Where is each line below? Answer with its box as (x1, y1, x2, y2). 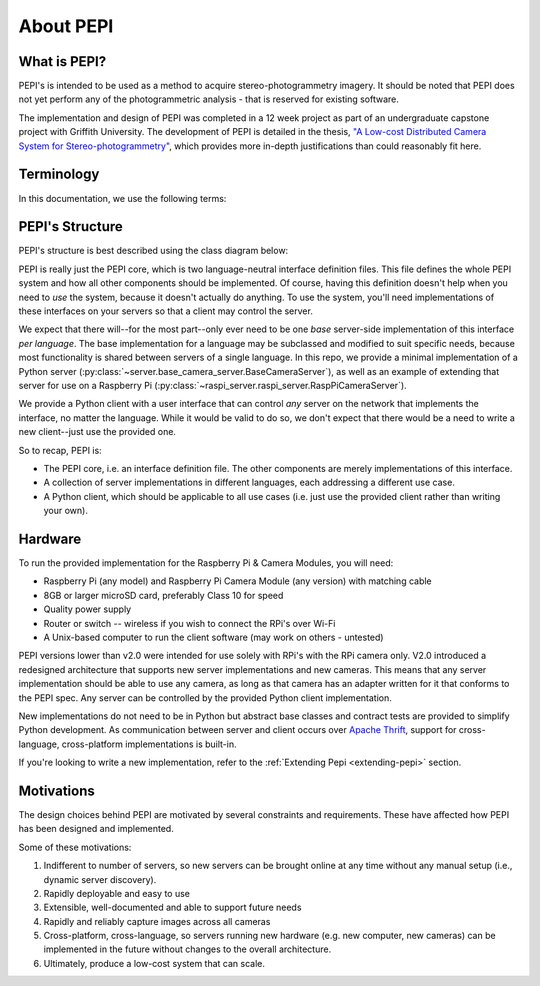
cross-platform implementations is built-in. (61, 738, 237, 750)
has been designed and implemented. (18, 823, 174, 835)
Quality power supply (43, 603, 132, 615)
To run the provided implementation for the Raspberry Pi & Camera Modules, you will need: (18, 556, 394, 569)
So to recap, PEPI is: (18, 444, 102, 456)
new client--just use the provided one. (18, 426, 177, 438)
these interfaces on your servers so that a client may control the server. (18, 305, 314, 317)
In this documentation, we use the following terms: (18, 192, 227, 204)
